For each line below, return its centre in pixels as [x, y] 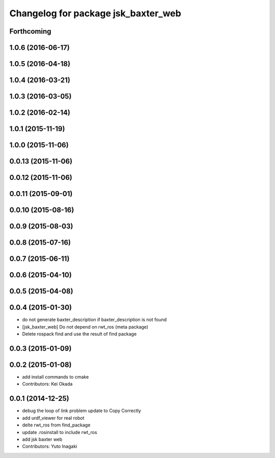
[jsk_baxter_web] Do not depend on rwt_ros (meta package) [85, 327]
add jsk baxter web [42, 439]
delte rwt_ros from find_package [56, 425]
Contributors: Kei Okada [47, 384]
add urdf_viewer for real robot [53, 418]
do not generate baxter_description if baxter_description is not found [94, 320]
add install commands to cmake [56, 377]
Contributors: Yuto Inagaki [50, 446]
